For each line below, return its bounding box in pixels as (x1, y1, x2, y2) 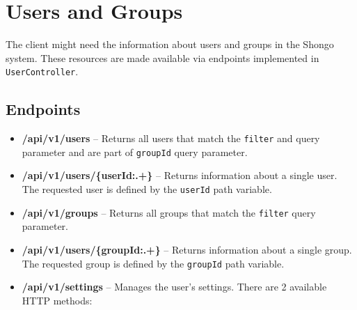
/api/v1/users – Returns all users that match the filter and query (22, 131, 320, 146)
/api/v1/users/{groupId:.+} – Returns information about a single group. (22, 242, 352, 256)
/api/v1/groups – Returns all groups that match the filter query (22, 205, 316, 219)
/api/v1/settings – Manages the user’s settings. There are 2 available (22, 279, 327, 294)
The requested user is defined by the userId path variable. (22, 182, 272, 196)
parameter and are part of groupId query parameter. (22, 144, 248, 159)
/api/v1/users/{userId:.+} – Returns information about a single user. (22, 168, 338, 183)
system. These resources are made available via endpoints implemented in (6, 50, 319, 65)
